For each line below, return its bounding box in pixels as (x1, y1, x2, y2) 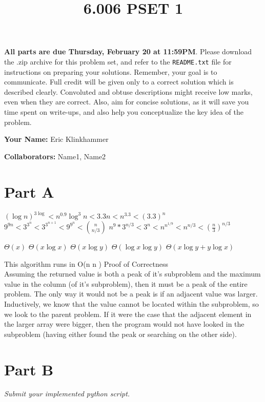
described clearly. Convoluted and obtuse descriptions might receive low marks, (4, 86, 253, 97)
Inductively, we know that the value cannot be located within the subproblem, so (4, 298, 259, 309)
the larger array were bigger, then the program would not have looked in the (4, 319, 244, 329)
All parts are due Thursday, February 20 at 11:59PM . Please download (4, 46, 252, 57)
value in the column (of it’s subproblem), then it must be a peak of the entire (4, 278, 248, 289)
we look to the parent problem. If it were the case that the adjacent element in (4, 308, 252, 319)
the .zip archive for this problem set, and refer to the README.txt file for (4, 56, 232, 67)
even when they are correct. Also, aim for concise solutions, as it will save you (4, 96, 249, 107)
